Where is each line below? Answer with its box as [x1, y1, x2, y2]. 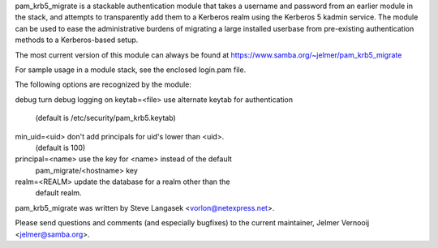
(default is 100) [35, 143, 86, 152]
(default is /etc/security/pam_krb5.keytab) [35, 113, 176, 123]
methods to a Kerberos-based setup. [15, 35, 139, 45]
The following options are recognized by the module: [15, 79, 192, 89]
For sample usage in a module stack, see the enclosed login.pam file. [15, 65, 247, 75]
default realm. [35, 188, 82, 198]
